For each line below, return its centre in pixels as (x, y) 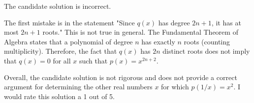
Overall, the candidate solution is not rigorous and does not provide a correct (121, 77)
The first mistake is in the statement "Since (69, 22)
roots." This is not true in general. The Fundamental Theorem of (140, 32)
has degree (174, 22)
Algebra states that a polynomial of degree (68, 41)
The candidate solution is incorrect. (58, 6)
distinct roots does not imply (206, 51)
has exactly (158, 41)
